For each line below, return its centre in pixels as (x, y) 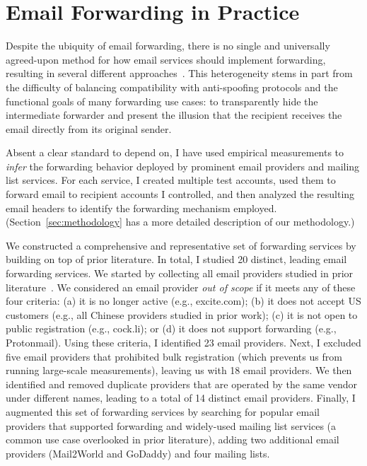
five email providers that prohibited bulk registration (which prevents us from (174, 356)
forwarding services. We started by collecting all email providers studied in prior (180, 273)
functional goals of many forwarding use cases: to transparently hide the (162, 101)
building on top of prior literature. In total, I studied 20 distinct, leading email (176, 259)
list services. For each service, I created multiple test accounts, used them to (171, 180)
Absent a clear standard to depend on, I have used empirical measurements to (175, 152)
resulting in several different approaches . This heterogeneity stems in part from (179, 73)
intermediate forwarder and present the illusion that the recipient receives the (174, 115)
